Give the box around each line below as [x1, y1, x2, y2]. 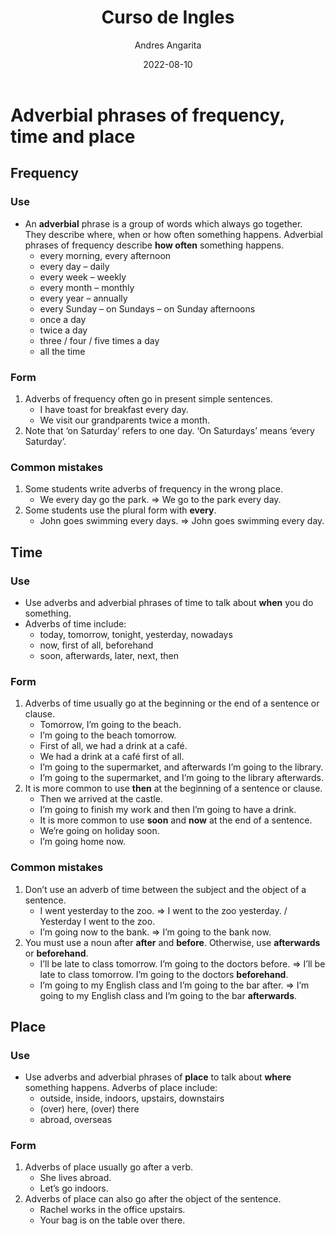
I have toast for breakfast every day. [39, 403, 189, 415]
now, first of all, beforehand [39, 639, 154, 651]
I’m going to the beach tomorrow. [39, 729, 177, 741]
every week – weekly [39, 271, 127, 283]
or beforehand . [24, 947, 89, 959]
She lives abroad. [39, 1172, 112, 1184]
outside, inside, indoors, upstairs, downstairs [39, 1092, 225, 1105]
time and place [10, 125, 136, 148]
